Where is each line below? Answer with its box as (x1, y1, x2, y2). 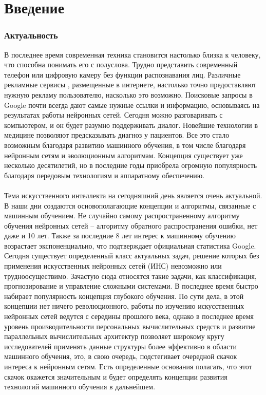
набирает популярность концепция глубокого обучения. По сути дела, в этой (4, 290, 244, 301)
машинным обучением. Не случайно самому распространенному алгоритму (4, 210, 240, 221)
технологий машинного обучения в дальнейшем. (4, 381, 156, 392)
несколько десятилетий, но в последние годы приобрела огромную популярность (4, 160, 257, 171)
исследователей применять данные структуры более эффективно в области (4, 341, 237, 351)
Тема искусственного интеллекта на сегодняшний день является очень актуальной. (4, 190, 262, 200)
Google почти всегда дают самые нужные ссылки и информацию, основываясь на (4, 99, 260, 110)
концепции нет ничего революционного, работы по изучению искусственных (4, 300, 244, 311)
